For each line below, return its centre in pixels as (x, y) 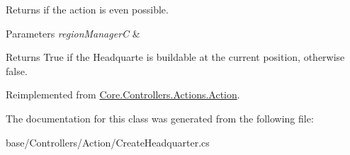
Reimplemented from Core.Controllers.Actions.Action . (123, 94)
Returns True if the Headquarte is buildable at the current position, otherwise (175, 57)
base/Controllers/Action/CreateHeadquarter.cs (108, 142)
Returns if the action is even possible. (87, 9)
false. (17, 70)
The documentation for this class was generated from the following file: (160, 118)
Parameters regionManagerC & (73, 33)
